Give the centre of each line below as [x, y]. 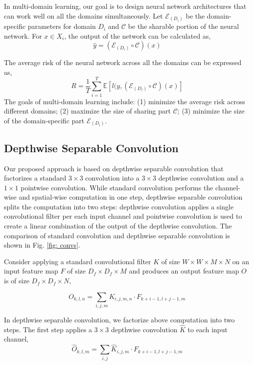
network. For [23, 35]
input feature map [31, 271]
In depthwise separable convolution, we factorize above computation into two [119, 319]
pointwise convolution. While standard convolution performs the [117, 187]
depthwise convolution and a [201, 178]
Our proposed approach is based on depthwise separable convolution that [114, 168]
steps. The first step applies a [48, 329]
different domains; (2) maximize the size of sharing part [87, 111]
